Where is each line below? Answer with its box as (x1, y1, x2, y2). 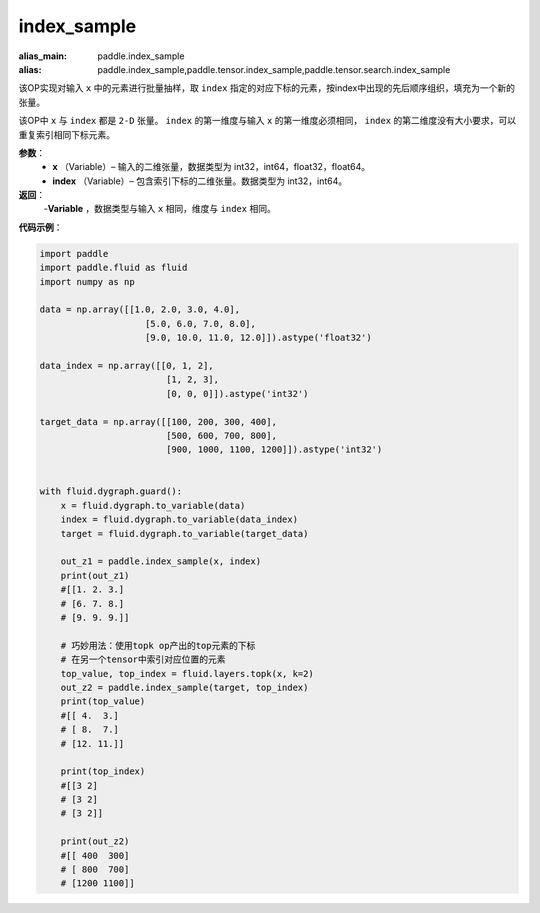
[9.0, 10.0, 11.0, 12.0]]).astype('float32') (145, 332, 372, 344)
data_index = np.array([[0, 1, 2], (39, 360, 214, 371)
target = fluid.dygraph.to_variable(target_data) (60, 528, 309, 539)
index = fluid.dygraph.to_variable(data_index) (60, 514, 299, 525)
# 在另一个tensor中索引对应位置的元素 (60, 654, 226, 665)
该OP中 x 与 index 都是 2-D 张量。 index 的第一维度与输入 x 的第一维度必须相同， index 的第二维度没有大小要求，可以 (18, 115, 517, 127)
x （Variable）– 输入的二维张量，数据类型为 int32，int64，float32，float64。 (52, 161, 370, 173)
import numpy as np (39, 276, 135, 287)
